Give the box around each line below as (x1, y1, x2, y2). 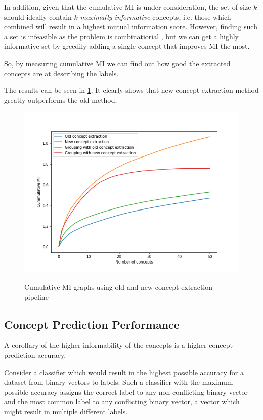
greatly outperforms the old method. (4, 94, 117, 105)
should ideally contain (4, 11, 72, 22)
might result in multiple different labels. (4, 406, 128, 416)
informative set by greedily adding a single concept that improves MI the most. (4, 41, 250, 51)
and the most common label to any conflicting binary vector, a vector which (4, 396, 240, 407)
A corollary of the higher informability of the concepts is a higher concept (4, 340, 233, 350)
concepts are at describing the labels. (4, 68, 119, 78)
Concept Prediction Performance (4, 316, 180, 332)
